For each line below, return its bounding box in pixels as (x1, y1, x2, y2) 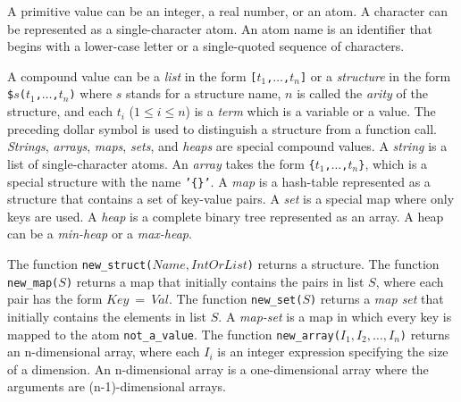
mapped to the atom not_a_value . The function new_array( (7, 324, 340, 343)
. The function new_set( (168, 289, 303, 308)
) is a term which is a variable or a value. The (185, 102, 436, 121)
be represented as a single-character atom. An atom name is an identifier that (7, 19, 433, 38)
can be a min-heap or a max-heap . (7, 224, 192, 243)
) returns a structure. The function (247, 254, 440, 272)
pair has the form (7, 289, 103, 308)
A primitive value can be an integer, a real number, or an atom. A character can (7, 2, 448, 20)
